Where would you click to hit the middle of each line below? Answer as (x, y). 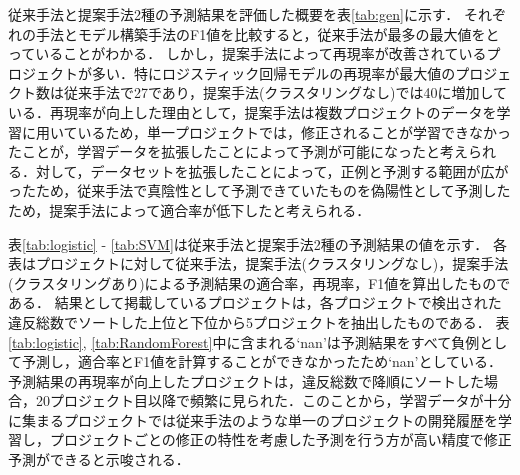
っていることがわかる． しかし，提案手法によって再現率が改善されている (247, 53)
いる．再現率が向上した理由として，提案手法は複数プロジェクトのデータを (252, 111)
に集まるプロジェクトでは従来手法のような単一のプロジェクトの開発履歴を (253, 419)
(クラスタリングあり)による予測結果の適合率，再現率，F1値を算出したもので (259, 282)
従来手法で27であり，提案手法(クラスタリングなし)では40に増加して (285, 92)
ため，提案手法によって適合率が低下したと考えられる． (189, 209)
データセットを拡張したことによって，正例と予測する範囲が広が (299, 170)
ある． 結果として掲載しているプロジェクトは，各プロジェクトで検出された (255, 302)
